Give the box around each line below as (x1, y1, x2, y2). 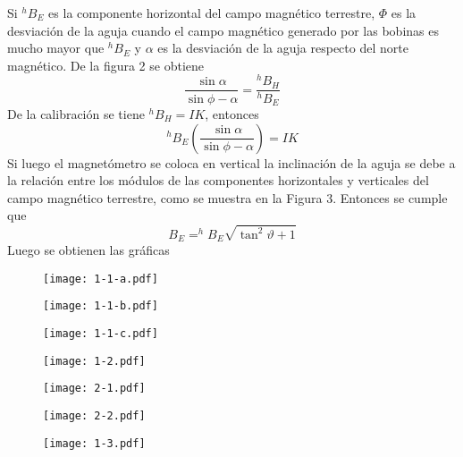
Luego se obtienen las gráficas (7, 241, 170, 259)
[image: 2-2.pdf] (43, 409, 146, 422)
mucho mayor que (7, 38, 105, 57)
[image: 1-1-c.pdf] (43, 326, 158, 340)
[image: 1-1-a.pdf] (43, 272, 158, 285)
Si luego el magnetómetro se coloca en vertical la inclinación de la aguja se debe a (7, 153, 456, 172)
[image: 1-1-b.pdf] (43, 300, 158, 313)
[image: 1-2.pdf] (43, 354, 146, 368)
